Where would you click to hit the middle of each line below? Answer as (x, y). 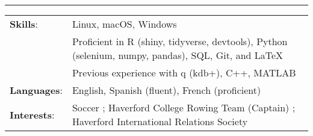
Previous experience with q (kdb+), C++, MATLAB (184, 73)
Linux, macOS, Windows (124, 24)
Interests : (32, 114)
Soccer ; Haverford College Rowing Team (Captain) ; (184, 107)
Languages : (36, 90)
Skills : (24, 24)
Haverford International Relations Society (160, 121)
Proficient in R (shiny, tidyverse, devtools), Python (180, 41)
